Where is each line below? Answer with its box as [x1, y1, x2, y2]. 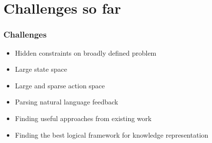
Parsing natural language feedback [15, 97, 118, 107]
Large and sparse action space [15, 80, 105, 90]
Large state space [15, 64, 67, 74]
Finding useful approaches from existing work [15, 113, 152, 123]
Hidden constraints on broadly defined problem [15, 47, 157, 58]
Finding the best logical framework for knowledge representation [15, 129, 209, 140]
